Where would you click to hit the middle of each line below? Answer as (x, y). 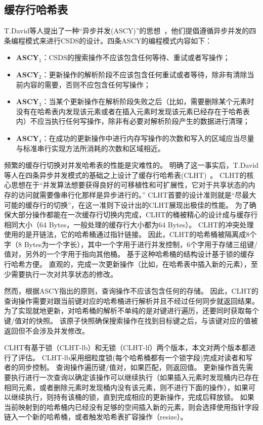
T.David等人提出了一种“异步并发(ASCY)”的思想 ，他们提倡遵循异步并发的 (127, 31)
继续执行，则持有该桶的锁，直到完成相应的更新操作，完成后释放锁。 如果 (133, 397)
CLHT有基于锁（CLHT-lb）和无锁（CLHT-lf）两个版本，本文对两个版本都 (126, 347)
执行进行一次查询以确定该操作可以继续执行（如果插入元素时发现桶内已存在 (135, 377)
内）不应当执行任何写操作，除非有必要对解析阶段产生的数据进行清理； (133, 121)
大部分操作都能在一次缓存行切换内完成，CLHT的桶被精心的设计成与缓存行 (134, 215)
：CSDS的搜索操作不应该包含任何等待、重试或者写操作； (136, 57)
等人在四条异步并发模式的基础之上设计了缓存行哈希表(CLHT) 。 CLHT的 (125, 175)
